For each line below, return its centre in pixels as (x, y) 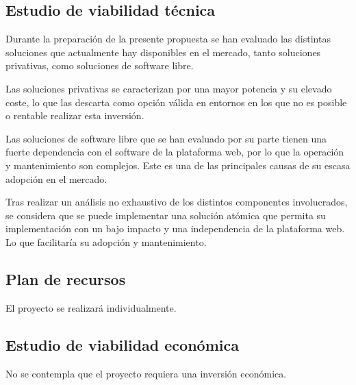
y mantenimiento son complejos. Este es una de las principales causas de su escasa (178, 165)
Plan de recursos (66, 278)
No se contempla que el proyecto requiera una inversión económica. (146, 373)
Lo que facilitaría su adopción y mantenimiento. (106, 241)
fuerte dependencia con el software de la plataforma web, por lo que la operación (175, 152)
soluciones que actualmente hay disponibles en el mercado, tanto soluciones (163, 52)
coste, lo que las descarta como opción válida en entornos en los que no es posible (176, 102)
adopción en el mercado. (56, 178)
